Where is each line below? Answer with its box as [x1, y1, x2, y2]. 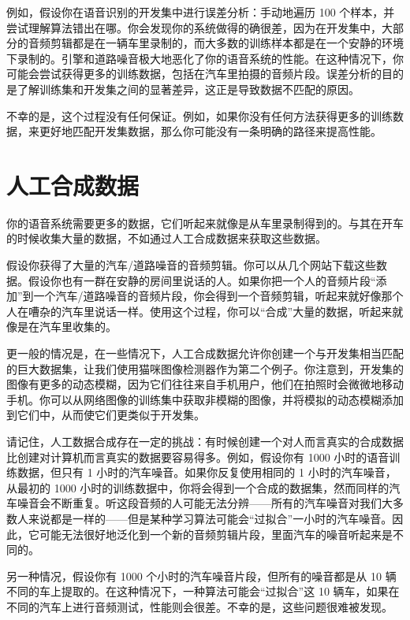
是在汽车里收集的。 [17, 318, 117, 335]
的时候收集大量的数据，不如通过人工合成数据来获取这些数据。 [6, 230, 326, 247]
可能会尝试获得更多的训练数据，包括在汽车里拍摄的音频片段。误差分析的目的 [6, 65, 404, 82]
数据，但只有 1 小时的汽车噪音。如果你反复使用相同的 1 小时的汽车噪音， [17, 464, 397, 481]
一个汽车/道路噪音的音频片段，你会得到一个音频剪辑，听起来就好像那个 [33, 288, 404, 304]
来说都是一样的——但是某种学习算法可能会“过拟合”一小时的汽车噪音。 [28, 510, 393, 526]
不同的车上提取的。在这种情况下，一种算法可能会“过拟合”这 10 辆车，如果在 [6, 583, 400, 600]
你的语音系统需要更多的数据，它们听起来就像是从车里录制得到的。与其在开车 [6, 214, 404, 231]
